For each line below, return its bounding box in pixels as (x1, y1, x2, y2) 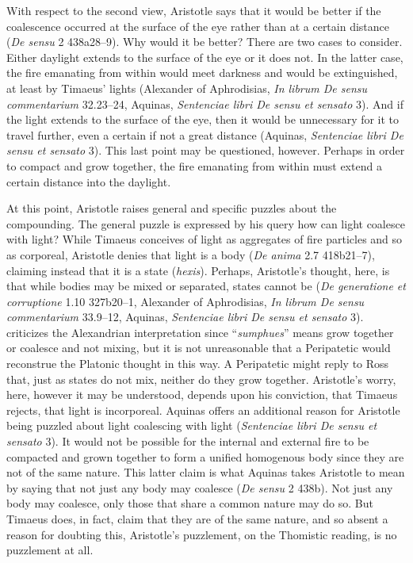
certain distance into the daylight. (6, 173, 171, 190)
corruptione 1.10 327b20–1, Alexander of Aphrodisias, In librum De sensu (6, 293, 365, 309)
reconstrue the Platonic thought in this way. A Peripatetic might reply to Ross (6, 355, 389, 372)
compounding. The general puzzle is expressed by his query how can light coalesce (6, 215, 405, 232)
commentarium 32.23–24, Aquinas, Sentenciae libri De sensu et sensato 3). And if (6, 95, 403, 112)
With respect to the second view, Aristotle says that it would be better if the (6, 2, 381, 18)
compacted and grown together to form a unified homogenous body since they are (6, 448, 404, 465)
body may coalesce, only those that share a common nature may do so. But (6, 495, 373, 511)
